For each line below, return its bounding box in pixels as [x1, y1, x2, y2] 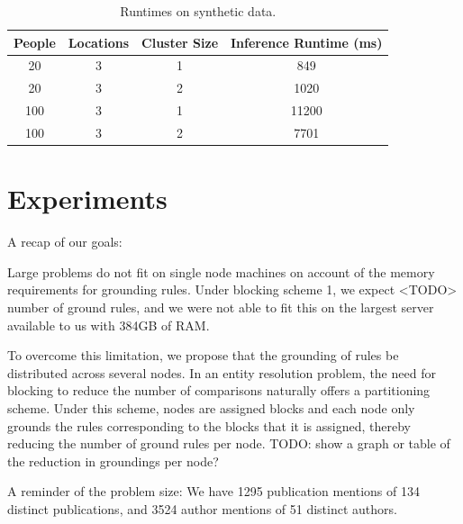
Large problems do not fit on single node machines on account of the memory [7, 262, 435, 281]
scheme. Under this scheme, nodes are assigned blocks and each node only [7, 398, 415, 417]
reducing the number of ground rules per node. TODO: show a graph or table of [7, 434, 450, 453]
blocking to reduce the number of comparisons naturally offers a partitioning [7, 381, 431, 400]
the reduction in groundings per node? [7, 451, 219, 470]
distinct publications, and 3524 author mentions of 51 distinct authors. [7, 499, 397, 518]
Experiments [7, 180, 168, 217]
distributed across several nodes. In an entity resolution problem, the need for [7, 363, 436, 382]
